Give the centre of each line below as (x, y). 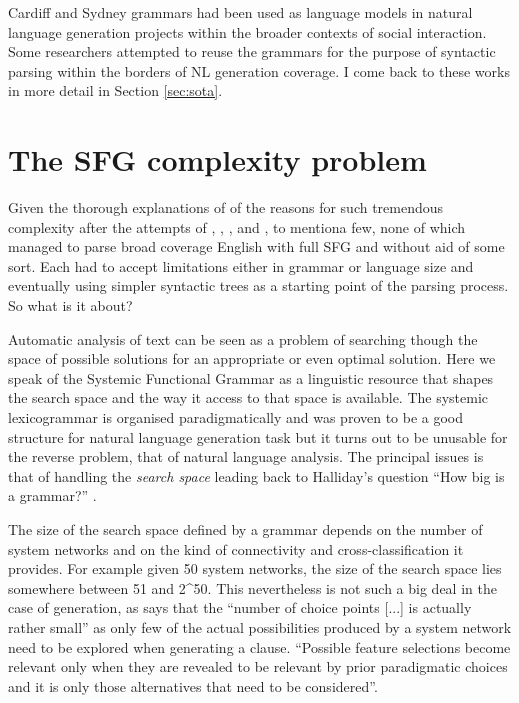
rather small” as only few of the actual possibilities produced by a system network (260, 626)
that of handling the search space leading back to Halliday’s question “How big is (256, 475)
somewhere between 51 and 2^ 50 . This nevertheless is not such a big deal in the (252, 587)
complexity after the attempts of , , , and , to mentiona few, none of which (237, 226)
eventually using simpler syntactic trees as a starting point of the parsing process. (258, 285)
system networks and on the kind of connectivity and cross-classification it (236, 548)
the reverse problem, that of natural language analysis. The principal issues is (246, 456)
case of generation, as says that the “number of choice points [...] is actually (240, 607)
